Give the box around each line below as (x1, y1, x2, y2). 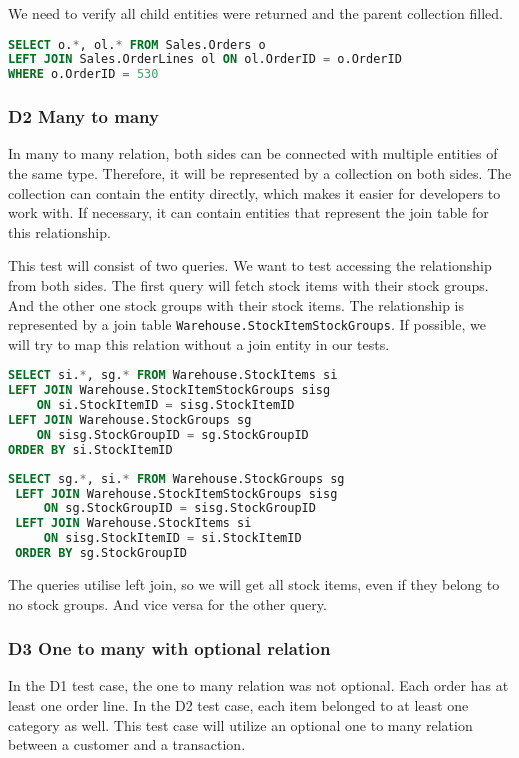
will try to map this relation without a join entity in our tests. (8, 333, 390, 354)
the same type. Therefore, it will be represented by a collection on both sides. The (8, 163, 512, 184)
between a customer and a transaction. (8, 734, 246, 755)
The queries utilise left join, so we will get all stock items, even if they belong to (8, 573, 500, 594)
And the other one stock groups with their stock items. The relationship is (8, 294, 464, 315)
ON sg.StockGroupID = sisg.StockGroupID (43, 501, 316, 516)
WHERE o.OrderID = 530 (8, 67, 159, 82)
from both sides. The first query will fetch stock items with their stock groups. (8, 275, 489, 295)
